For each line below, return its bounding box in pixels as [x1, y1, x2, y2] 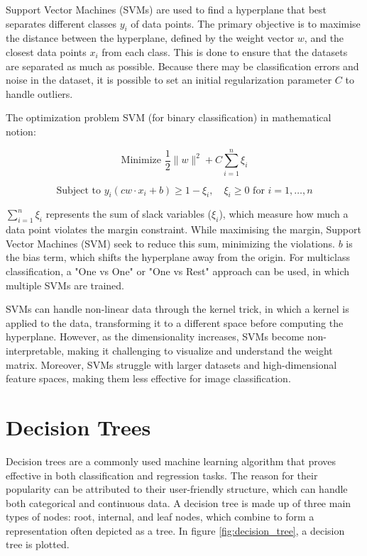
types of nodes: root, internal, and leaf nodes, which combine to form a [6, 509, 314, 524]
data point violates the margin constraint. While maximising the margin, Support [6, 222, 361, 237]
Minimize [121, 155, 161, 166]
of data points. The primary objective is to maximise [131, 16, 361, 30]
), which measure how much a [219, 206, 349, 221]
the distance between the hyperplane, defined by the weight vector [6, 30, 295, 45]
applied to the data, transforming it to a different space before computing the [6, 315, 344, 330]
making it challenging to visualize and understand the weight [67, 343, 333, 358]
